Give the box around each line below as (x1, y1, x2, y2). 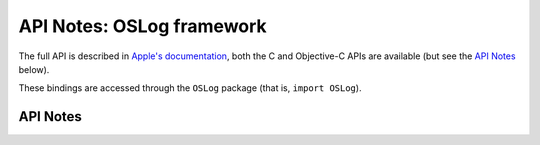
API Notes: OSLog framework (18, 15, 267, 37)
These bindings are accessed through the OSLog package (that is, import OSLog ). (18, 82, 362, 94)
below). (18, 63, 50, 75)
